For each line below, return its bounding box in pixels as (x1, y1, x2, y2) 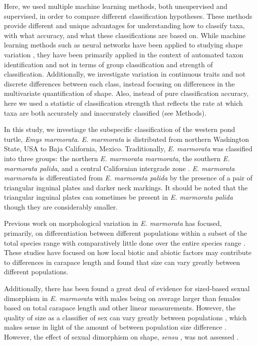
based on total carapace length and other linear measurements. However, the (4, 302, 236, 313)
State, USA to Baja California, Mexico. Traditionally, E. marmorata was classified (4, 143, 253, 154)
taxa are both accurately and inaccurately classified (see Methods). (4, 107, 207, 118)
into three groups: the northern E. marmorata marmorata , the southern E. (4, 153, 230, 163)
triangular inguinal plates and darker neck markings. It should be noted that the (4, 182, 248, 192)
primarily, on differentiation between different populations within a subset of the (4, 228, 247, 238)
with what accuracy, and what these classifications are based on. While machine (4, 30, 246, 40)
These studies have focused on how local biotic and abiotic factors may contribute (4, 247, 252, 258)
